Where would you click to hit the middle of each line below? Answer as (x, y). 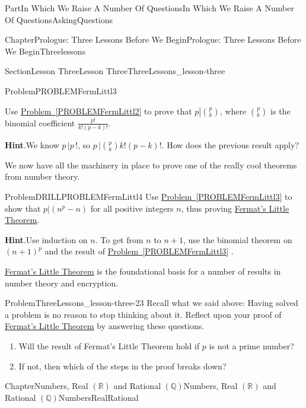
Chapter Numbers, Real (47, 386)
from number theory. (42, 176)
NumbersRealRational (98, 397)
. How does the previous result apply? (230, 144)
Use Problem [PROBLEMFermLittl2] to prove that (98, 111)
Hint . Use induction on (46, 239)
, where (233, 111)
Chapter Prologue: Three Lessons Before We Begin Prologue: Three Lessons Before (153, 39)
